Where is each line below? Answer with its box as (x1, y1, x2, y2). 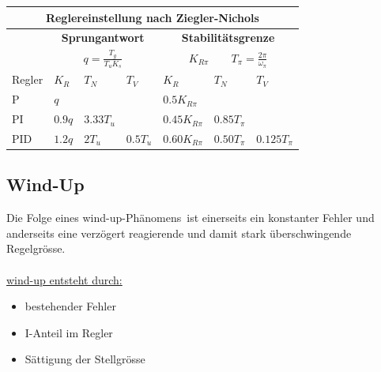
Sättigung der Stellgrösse (25, 351, 145, 367)
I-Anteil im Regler (25, 324, 113, 340)
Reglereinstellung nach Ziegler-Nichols (45, 9, 259, 25)
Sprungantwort (61, 29, 145, 46)
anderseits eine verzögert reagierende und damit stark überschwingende (6, 224, 352, 241)
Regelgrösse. (6, 240, 66, 257)
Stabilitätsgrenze (181, 29, 275, 46)
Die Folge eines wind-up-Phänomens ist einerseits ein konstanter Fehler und (6, 209, 375, 226)
